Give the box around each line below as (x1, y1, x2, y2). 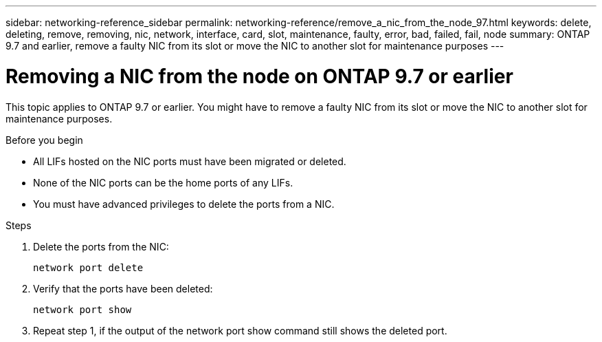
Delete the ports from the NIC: (33, 240, 169, 253)
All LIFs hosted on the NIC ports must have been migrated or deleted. (33, 155, 346, 167)
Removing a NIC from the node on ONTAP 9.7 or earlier (5, 64, 513, 88)
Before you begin (5, 133, 83, 146)
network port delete (33, 261, 144, 273)
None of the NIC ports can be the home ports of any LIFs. (33, 176, 293, 189)
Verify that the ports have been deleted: (33, 282, 213, 295)
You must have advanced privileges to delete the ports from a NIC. (33, 197, 335, 210)
